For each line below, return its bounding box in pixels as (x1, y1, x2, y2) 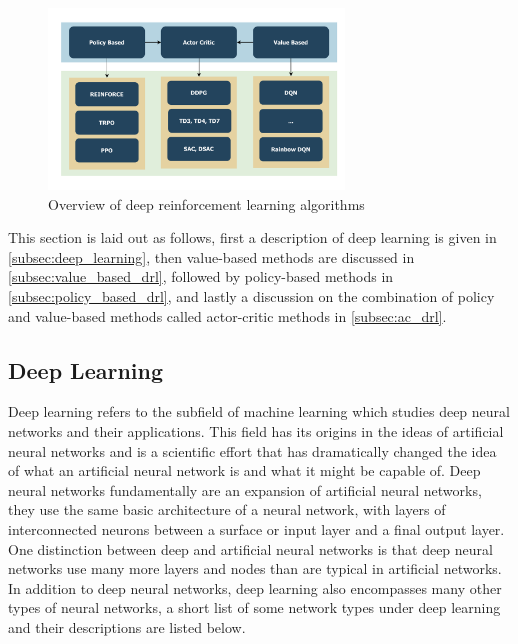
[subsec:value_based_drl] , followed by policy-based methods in (8, 266, 394, 287)
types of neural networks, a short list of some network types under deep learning (8, 597, 501, 618)
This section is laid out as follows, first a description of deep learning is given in (8, 227, 497, 248)
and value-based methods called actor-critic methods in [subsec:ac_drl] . (8, 305, 447, 326)
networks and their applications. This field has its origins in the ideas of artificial (8, 420, 504, 441)
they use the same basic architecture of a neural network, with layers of (8, 499, 446, 520)
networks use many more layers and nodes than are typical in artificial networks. (8, 558, 502, 579)
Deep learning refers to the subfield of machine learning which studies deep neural (8, 401, 510, 422)
